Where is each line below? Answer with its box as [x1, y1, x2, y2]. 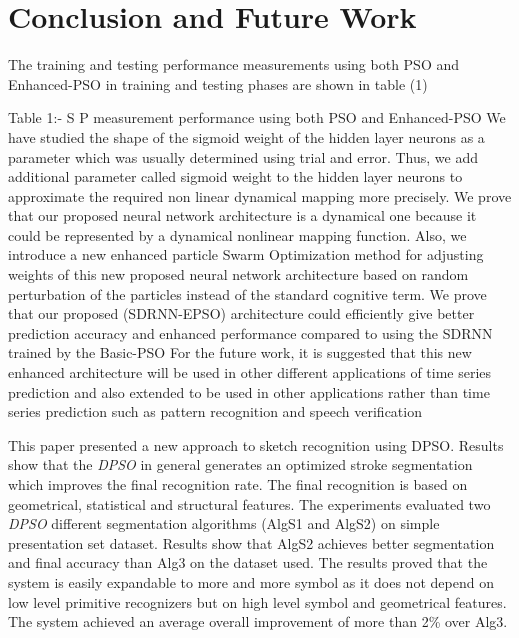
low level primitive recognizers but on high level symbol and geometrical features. [8, 591, 507, 612]
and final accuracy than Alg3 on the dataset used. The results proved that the [8, 552, 488, 573]
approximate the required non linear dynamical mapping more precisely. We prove [8, 185, 512, 206]
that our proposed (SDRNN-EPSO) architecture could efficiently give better [8, 303, 475, 324]
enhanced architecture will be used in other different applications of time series [8, 362, 492, 383]
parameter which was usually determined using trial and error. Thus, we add [8, 146, 478, 167]
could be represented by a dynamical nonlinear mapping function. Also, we [8, 224, 467, 245]
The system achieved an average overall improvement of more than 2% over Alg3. [8, 611, 508, 632]
